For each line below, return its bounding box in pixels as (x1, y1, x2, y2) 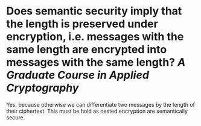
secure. (6, 113, 25, 121)
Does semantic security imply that (6, 4, 182, 18)
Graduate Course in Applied (6, 68, 150, 82)
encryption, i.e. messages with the (6, 30, 184, 43)
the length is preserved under (6, 17, 158, 31)
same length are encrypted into (6, 43, 167, 57)
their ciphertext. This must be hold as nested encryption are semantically (6, 107, 188, 115)
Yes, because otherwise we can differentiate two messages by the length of (6, 101, 195, 108)
